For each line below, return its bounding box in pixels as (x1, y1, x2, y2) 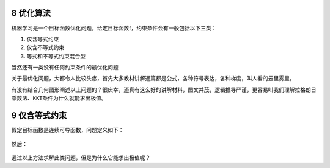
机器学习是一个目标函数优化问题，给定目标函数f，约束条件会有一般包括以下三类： (11, 24, 217, 32)
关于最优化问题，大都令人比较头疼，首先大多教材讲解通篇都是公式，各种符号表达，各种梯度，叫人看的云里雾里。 (11, 75, 295, 82)
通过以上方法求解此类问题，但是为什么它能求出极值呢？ (11, 154, 151, 161)
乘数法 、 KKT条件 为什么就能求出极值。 (11, 94, 107, 102)
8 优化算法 (11, 8, 51, 18)
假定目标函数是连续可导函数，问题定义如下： (11, 127, 124, 134)
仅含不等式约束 (26, 44, 64, 51)
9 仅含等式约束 (11, 110, 67, 121)
